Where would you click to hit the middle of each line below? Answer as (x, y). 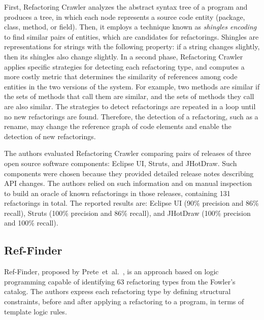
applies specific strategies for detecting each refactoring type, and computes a (124, 66)
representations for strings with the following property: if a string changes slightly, (132, 46)
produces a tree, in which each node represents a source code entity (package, (125, 17)
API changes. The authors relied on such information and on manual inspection (128, 183)
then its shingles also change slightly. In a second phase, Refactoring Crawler (124, 56)
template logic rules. (36, 311)
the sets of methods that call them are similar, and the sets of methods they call (129, 96)
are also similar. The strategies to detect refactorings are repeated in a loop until (130, 106)
